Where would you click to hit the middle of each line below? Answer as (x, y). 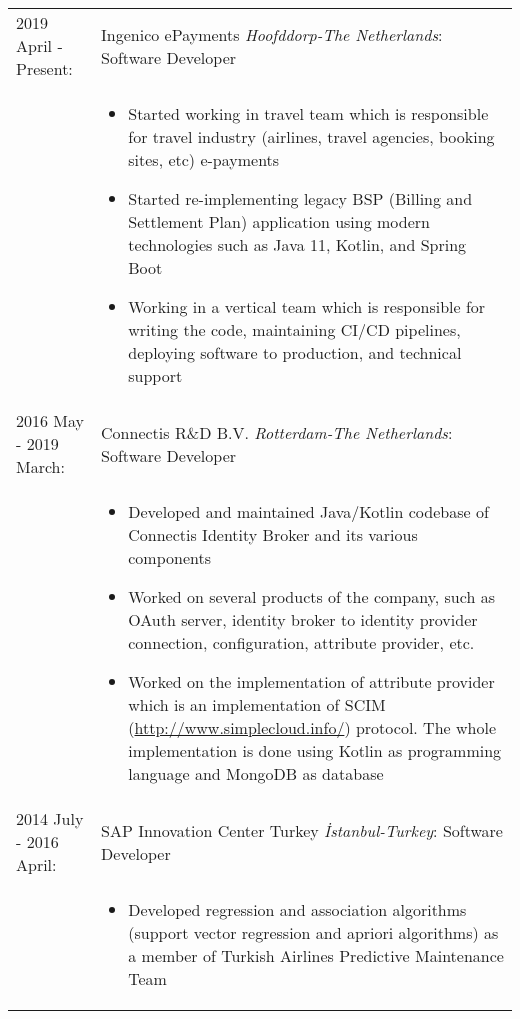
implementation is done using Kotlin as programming (315, 750)
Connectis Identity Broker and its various (273, 534)
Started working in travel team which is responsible (308, 113)
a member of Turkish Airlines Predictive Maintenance (316, 955)
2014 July (50, 818)
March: (40, 466)
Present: (44, 68)
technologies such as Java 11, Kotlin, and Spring (297, 244)
